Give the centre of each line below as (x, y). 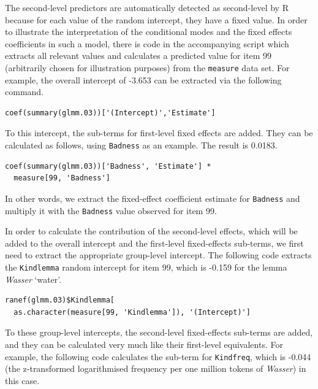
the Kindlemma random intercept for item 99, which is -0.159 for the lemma (146, 267)
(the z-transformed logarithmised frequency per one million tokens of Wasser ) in (156, 368)
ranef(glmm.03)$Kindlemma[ (60, 300)
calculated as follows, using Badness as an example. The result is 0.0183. (141, 145)
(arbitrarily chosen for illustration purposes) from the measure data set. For (147, 67)
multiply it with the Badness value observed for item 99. (111, 210)
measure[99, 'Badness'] (62, 178)
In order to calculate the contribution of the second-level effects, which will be (151, 231)
